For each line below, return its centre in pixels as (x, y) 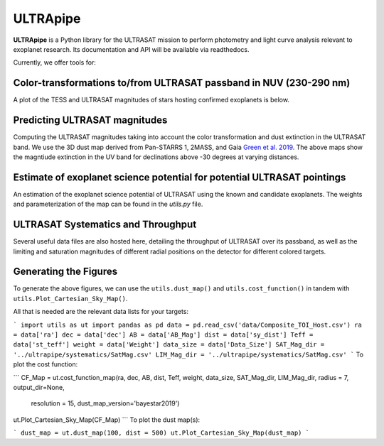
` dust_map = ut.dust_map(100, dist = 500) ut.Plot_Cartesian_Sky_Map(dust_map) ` (161, 433)
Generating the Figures (65, 272)
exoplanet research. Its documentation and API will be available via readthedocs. (131, 49)
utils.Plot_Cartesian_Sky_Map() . (70, 298)
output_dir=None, (39, 387)
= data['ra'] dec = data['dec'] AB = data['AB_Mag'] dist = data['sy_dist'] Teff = (163, 334)
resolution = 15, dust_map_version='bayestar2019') (105, 403)
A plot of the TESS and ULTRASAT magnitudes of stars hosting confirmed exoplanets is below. (151, 100)
